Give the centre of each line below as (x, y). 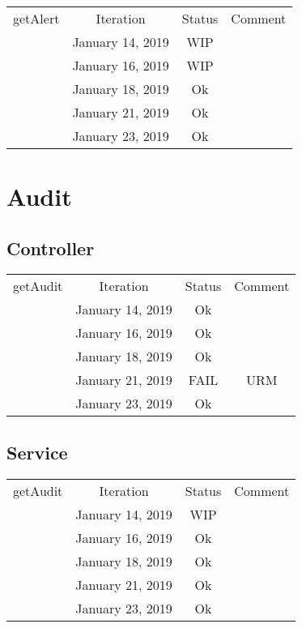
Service (37, 452)
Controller (51, 248)
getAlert (36, 18)
